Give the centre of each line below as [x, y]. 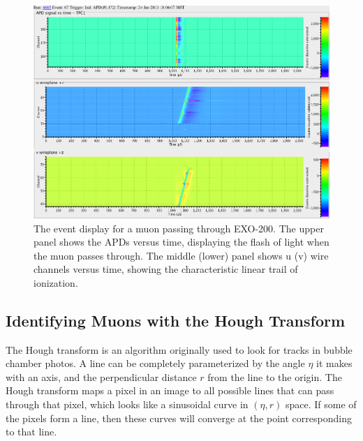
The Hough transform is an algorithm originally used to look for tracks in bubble [179, 349]
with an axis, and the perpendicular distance [101, 376]
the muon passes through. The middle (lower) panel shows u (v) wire [181, 255]
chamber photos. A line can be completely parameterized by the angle [155, 363]
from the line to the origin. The [275, 376]
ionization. [56, 282]
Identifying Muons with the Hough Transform [176, 320]
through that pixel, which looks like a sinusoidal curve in [127, 404]
